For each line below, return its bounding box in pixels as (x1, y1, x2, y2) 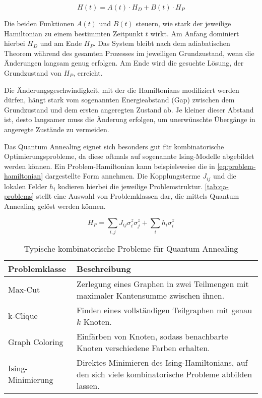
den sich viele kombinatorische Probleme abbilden (77, 368, 252, 380)
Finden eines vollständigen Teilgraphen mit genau (77, 304, 252, 316)
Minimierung (8, 374, 53, 386)
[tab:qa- (205, 181, 229, 191)
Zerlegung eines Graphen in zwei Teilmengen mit (77, 277, 249, 290)
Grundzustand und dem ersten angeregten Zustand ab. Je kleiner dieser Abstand (4, 104, 254, 115)
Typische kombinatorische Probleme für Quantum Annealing (24, 242, 238, 254)
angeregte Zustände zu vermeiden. (4, 124, 109, 134)
